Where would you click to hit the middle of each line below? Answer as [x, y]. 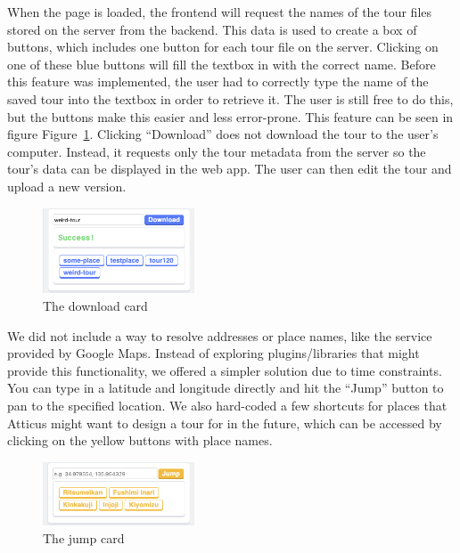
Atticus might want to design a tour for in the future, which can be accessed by [225, 423]
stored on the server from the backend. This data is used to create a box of [212, 29]
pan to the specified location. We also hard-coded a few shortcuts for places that [227, 406]
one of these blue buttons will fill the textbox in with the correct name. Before [222, 64]
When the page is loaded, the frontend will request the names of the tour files [220, 12]
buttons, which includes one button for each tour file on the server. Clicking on [223, 47]
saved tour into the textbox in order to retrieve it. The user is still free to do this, [230, 98]
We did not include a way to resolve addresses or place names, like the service [220, 335]
